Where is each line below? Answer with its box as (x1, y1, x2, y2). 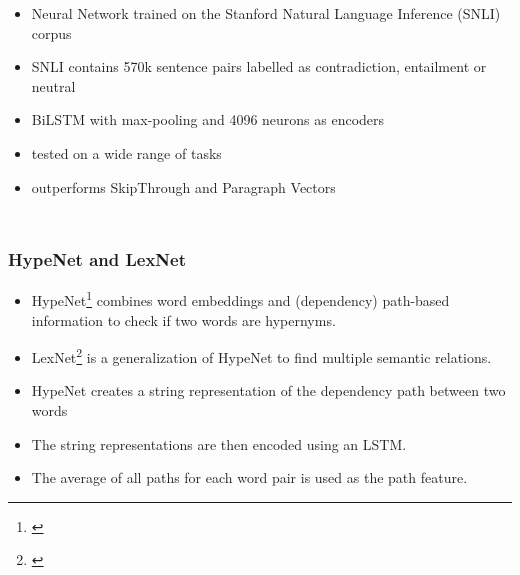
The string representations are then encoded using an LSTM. (31, 433, 407, 454)
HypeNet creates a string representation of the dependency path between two (31, 380, 506, 401)
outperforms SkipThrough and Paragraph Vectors (31, 176, 336, 197)
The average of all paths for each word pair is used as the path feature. (31, 467, 468, 488)
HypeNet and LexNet (8, 247, 187, 272)
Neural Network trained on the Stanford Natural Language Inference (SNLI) (31, 3, 501, 23)
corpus (31, 22, 72, 43)
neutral (31, 75, 76, 96)
